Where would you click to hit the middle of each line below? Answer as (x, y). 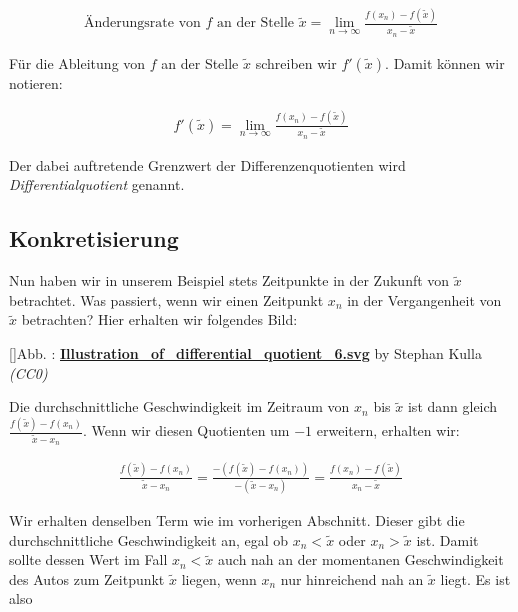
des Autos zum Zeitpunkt (87, 578)
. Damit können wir (445, 62)
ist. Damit (447, 539)
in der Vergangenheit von (424, 299)
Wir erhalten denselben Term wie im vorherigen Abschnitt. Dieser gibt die (237, 520)
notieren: (36, 82)
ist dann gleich (452, 406)
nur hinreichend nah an (352, 578)
